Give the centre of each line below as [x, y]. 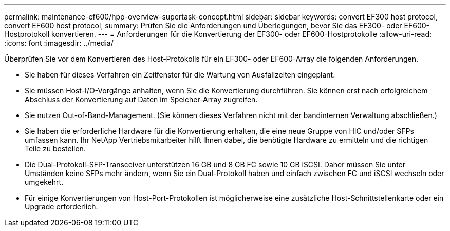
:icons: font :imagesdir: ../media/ [59, 43]
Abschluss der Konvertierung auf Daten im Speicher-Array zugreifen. [141, 99]
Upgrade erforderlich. [61, 207]
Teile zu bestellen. [55, 149]
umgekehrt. [44, 182]
